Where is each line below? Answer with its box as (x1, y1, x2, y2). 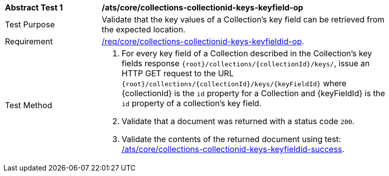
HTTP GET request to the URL (122, 68, 234, 78)
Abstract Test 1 (5, 2, 63, 12)
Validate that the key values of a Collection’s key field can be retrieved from (102, 14, 385, 24)
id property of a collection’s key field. (122, 98, 262, 108)
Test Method (5, 100, 52, 110)
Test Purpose (5, 19, 55, 29)
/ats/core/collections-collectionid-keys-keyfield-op (102, 2, 303, 12)
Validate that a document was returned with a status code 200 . (122, 116, 355, 126)
